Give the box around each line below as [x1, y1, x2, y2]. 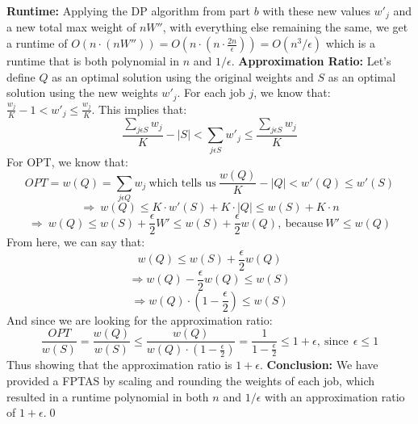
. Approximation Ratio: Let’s [231, 52, 391, 69]
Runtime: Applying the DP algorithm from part [6, 2, 251, 19]
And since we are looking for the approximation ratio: [6, 311, 273, 328]
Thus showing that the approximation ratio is [6, 356, 232, 373]
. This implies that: [91, 100, 187, 117]
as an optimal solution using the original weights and [52, 68, 314, 85]
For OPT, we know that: [6, 153, 128, 170]
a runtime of [6, 35, 68, 52]
